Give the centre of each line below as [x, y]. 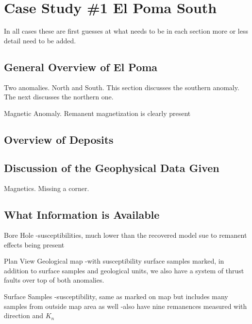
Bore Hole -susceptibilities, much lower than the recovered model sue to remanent [126, 235]
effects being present [34, 244]
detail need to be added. [40, 40]
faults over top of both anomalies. [54, 280]
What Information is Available [82, 215]
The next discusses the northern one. [59, 97]
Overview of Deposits [59, 139]
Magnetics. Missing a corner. [47, 188]
